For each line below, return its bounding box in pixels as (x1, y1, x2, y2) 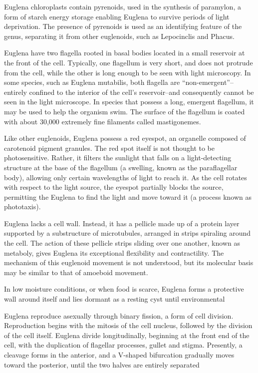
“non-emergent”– (182, 77, 234, 87)
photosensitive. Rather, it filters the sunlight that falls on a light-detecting (4, 152, 232, 163)
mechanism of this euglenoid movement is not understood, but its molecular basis (4, 257, 254, 268)
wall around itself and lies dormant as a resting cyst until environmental (4, 294, 225, 304)
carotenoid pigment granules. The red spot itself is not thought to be (4, 142, 215, 153)
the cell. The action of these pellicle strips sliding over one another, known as (4, 238, 240, 248)
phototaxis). (4, 201, 41, 212)
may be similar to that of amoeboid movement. (4, 267, 148, 277)
